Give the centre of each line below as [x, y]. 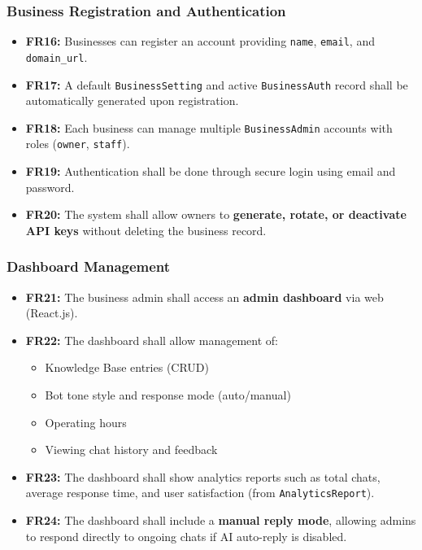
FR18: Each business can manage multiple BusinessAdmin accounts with [209, 127]
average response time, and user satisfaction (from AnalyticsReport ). [200, 493]
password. [50, 187]
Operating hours [86, 422]
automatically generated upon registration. [132, 100]
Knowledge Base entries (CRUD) [127, 367]
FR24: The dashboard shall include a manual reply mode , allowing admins [221, 520]
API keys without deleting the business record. [146, 230]
